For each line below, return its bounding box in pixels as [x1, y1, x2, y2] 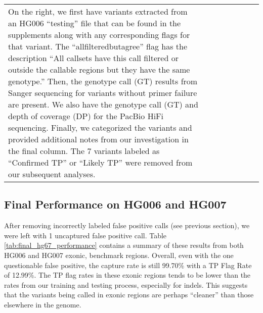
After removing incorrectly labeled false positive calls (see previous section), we [4, 220, 250, 231]
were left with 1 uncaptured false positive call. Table [4, 230, 167, 240]
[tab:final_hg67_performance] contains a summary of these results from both [4, 240, 244, 250]
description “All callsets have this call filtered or [8, 52, 179, 64]
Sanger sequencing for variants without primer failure [8, 87, 197, 98]
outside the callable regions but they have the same [8, 64, 190, 75]
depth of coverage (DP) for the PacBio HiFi [8, 110, 163, 122]
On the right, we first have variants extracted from [8, 6, 188, 17]
